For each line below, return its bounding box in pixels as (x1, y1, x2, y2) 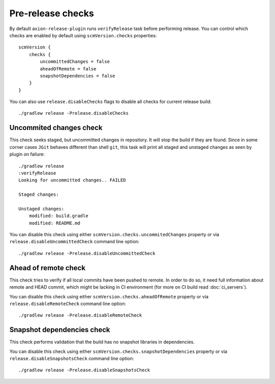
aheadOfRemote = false (40, 66, 97, 71)
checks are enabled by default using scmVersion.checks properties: (9, 32, 157, 38)
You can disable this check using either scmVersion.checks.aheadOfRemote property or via (9, 293, 209, 299)
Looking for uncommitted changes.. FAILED (18, 177, 126, 183)
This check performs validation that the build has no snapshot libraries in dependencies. (9, 339, 195, 345)
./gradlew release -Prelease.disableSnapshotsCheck (18, 367, 150, 373)
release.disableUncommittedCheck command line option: (9, 239, 140, 245)
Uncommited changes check (9, 123, 103, 132)
